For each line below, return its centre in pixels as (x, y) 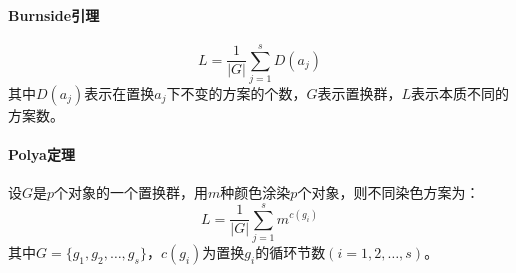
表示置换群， (359, 92)
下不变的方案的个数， (236, 92)
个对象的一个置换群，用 (131, 192)
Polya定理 (41, 154)
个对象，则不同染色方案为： (388, 192)
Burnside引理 (54, 14)
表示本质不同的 (460, 92)
